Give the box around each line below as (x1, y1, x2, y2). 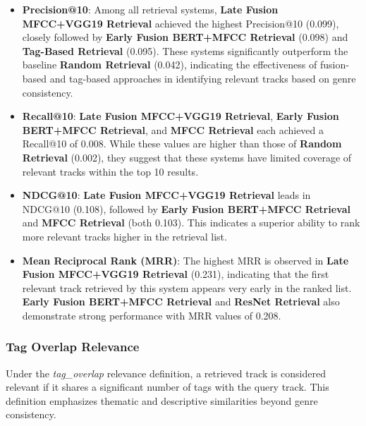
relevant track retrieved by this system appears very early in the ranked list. (22, 280, 352, 295)
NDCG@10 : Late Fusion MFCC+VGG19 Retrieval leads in (22, 188, 311, 202)
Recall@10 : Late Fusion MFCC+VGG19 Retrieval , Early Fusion (22, 109, 339, 123)
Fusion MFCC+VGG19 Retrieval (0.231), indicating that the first (22, 267, 329, 281)
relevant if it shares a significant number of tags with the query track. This (6, 379, 329, 394)
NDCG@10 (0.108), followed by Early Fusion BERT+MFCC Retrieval (22, 201, 350, 216)
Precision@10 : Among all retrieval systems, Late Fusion (22, 2, 279, 16)
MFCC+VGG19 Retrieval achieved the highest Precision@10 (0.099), (22, 16, 339, 30)
